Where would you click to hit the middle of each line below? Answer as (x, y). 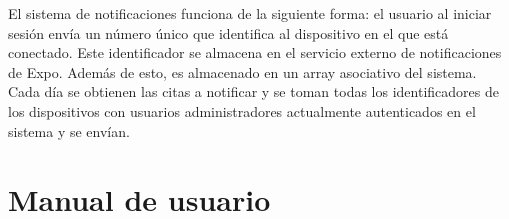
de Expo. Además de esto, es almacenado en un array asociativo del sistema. (242, 71)
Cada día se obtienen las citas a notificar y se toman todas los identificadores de (253, 91)
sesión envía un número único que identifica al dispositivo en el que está (228, 32)
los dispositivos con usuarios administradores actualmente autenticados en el (242, 110)
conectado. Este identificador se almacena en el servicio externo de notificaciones (255, 52)
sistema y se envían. (69, 130)
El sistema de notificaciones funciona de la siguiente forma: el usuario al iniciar (250, 13)
